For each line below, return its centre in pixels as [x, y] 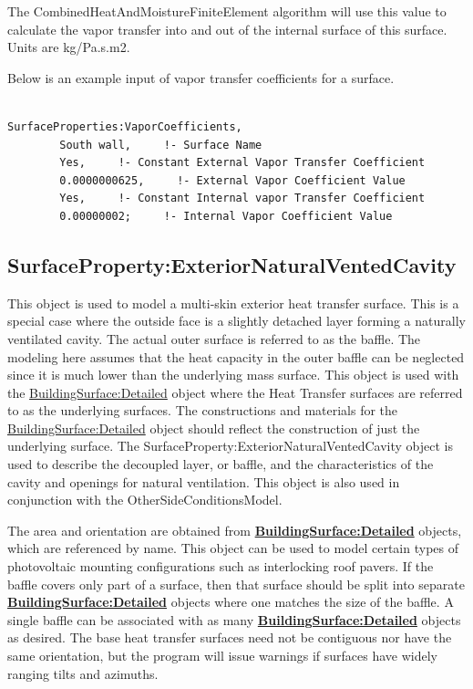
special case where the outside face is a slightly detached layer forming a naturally [236, 321]
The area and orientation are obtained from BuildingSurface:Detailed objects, [235, 530]
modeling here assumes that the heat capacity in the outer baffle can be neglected [236, 356]
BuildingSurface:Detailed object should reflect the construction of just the [214, 428]
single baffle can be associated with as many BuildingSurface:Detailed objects [234, 619]
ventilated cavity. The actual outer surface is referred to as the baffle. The [214, 338]
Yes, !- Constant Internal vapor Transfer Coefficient [242, 198]
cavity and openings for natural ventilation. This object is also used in [204, 481]
